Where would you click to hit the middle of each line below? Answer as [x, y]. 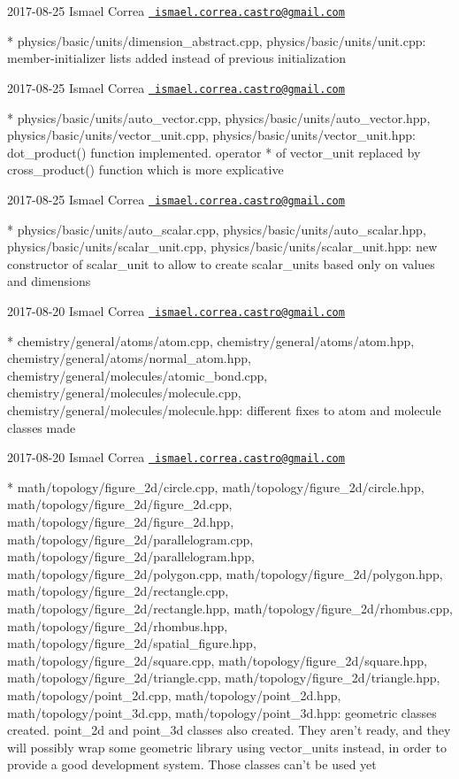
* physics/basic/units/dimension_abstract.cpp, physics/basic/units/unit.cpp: [217, 40]
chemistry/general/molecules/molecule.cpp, [124, 393]
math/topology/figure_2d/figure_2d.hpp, [121, 521]
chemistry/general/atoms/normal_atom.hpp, [130, 358]
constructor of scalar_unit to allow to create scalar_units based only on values [221, 263]
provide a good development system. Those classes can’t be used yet [192, 764]
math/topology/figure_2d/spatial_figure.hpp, [132, 643]
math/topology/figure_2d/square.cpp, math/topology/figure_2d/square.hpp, [217, 660]
